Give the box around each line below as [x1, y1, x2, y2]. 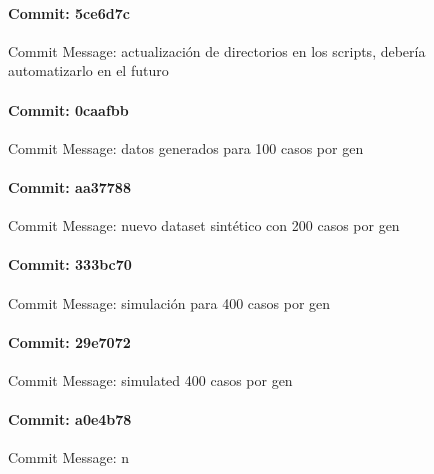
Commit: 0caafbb [8, 99, 129, 120]
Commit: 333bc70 [8, 254, 132, 275]
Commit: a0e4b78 [8, 409, 132, 430]
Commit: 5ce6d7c [8, 2, 130, 23]
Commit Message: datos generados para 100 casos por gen [8, 137, 364, 158]
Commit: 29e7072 [8, 331, 131, 352]
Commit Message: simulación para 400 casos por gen [8, 292, 331, 313]
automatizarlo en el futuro [8, 60, 169, 81]
